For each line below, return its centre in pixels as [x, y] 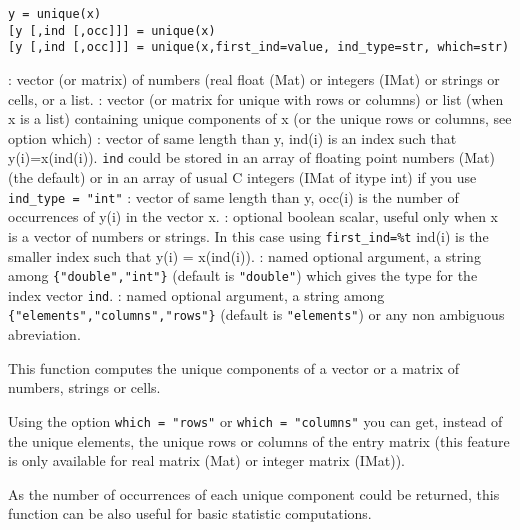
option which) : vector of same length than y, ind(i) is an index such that [232, 137]
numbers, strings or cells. [84, 387]
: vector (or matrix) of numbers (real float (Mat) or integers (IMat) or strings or [254, 78]
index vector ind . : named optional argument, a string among [196, 294]
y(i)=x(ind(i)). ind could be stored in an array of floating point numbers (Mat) [251, 157]
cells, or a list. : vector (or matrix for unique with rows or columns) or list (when [256, 98]
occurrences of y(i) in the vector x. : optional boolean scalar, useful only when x [253, 216]
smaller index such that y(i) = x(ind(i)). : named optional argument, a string [244, 255]
